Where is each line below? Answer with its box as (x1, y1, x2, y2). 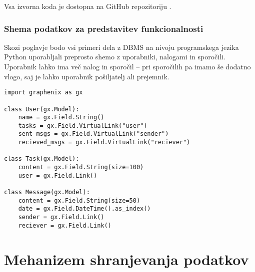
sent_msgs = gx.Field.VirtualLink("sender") (18, 130, 169, 138)
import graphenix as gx (4, 89, 83, 96)
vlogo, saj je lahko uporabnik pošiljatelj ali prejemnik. (4, 71, 169, 81)
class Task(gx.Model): (4, 155, 79, 163)
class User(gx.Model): (4, 105, 79, 113)
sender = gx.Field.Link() (18, 214, 104, 221)
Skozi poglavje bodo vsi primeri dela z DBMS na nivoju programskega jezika (4, 41, 239, 52)
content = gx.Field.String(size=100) (18, 164, 144, 171)
